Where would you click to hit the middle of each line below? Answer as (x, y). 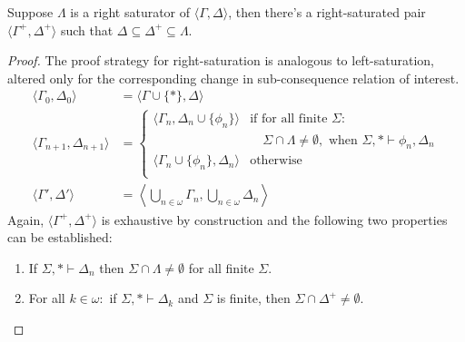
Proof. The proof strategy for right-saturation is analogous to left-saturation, (221, 60)
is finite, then (253, 298)
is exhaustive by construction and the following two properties (274, 219)
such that (87, 29)
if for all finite (289, 118)
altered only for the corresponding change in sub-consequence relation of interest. (233, 78)
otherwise (276, 161)
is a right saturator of (130, 12)
